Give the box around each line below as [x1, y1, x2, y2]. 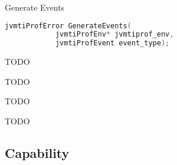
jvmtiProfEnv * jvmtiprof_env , [55, 30, 174, 39]
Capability [5, 143, 70, 161]
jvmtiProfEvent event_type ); [55, 39, 170, 48]
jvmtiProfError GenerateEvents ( [5, 21, 132, 30]
